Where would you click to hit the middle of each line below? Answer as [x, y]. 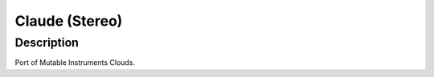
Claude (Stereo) [69, 21]
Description [47, 43]
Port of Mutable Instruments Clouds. [75, 63]
